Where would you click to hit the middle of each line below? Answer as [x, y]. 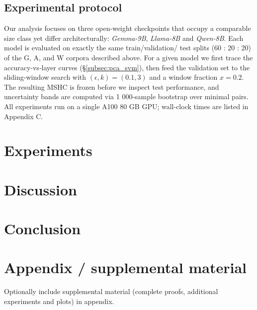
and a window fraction [183, 77]
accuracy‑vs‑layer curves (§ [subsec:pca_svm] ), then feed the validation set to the [127, 67]
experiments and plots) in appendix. [59, 301]
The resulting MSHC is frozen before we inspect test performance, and [112, 86]
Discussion [41, 189]
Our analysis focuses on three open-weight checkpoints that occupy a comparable [128, 28]
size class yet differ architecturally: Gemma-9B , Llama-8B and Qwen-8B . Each [124, 38]
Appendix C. [24, 116]
